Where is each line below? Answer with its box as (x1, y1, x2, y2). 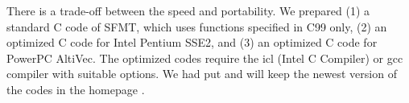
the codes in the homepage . (6, 80, 145, 97)
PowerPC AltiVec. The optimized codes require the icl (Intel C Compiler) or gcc (6, 49, 403, 66)
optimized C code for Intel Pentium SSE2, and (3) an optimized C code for (6, 34, 378, 51)
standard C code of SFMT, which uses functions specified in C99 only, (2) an (6, 18, 387, 35)
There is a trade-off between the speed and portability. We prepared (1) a (6, 2, 370, 19)
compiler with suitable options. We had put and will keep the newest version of (6, 65, 397, 82)
